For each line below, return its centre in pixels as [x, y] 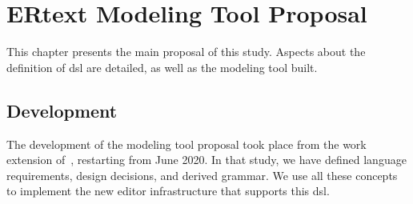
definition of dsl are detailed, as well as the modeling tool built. [162, 67]
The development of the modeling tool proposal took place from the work [186, 144]
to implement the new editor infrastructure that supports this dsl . [168, 191]
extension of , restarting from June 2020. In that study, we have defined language [206, 160]
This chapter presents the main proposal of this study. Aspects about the [186, 52]
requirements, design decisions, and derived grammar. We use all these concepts [202, 175]
